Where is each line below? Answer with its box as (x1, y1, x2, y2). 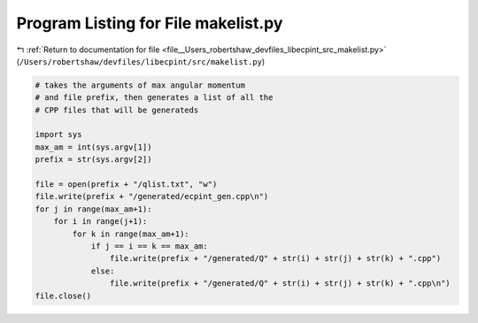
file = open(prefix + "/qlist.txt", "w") (35, 180, 218, 189)
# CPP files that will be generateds (35, 104, 199, 115)
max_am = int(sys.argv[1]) (35, 142, 152, 152)
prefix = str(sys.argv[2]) (35, 155, 152, 165)
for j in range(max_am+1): (35, 204, 152, 214)
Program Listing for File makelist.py (16, 13, 283, 33)
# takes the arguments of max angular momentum (35, 80, 245, 90)
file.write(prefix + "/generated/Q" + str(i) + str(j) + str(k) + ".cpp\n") (109, 279, 451, 288)
